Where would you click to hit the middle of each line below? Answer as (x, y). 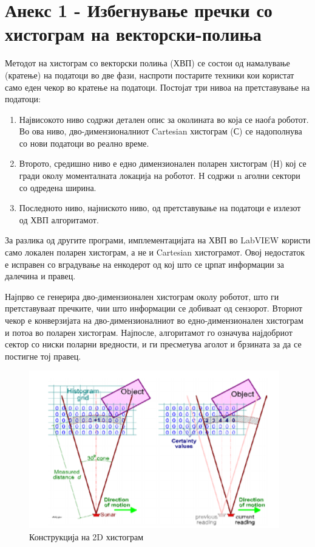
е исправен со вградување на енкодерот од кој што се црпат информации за (145, 264)
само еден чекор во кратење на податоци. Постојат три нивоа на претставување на (157, 87)
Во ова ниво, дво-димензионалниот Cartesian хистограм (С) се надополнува (161, 131)
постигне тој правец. (43, 356)
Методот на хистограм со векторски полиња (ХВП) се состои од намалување (147, 63)
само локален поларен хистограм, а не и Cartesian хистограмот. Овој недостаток (155, 252)
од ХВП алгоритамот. (59, 219)
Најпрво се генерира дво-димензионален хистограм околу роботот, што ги (142, 296)
